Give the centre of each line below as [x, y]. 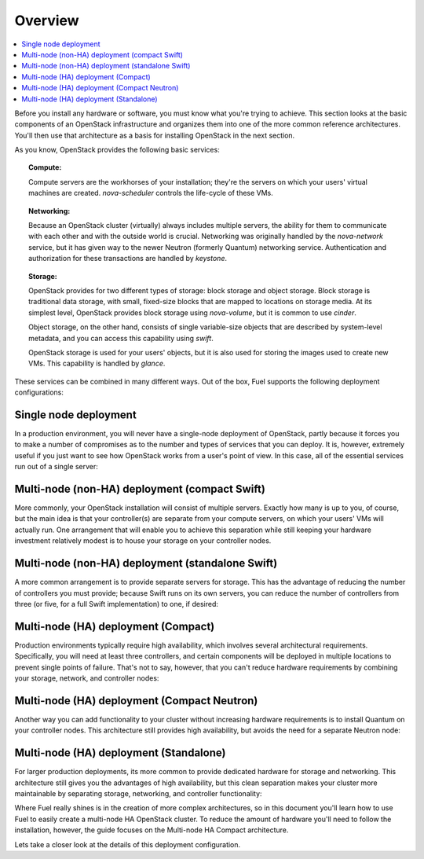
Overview [47, 20]
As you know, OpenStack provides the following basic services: [117, 150]
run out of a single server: [56, 467]
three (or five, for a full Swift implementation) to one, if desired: [117, 604]
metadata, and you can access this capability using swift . [121, 338]
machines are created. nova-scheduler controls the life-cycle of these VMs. [151, 193]
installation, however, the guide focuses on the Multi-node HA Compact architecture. [152, 830]
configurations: [39, 392]
